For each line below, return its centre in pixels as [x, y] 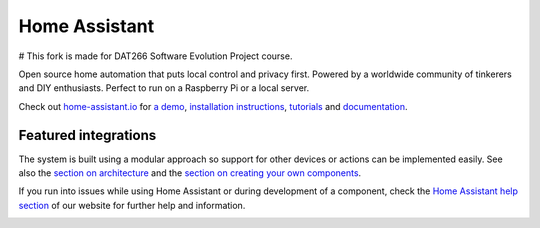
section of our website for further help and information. [132, 205]
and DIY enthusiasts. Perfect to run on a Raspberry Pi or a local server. [164, 88]
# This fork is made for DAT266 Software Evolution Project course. [155, 56]
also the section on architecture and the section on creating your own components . [190, 173]
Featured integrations [87, 135]
